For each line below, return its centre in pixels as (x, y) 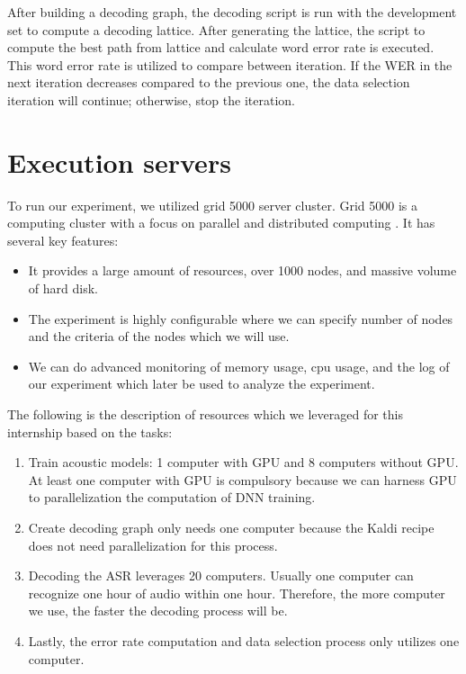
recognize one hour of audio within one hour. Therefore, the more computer (237, 593)
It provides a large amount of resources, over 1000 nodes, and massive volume (242, 270)
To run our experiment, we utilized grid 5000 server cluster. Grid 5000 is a (213, 205)
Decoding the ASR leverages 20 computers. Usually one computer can (221, 575)
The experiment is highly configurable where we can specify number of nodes (241, 318)
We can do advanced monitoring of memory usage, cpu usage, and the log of (239, 366)
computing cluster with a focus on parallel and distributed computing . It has (221, 223)
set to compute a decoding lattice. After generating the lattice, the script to (216, 29)
